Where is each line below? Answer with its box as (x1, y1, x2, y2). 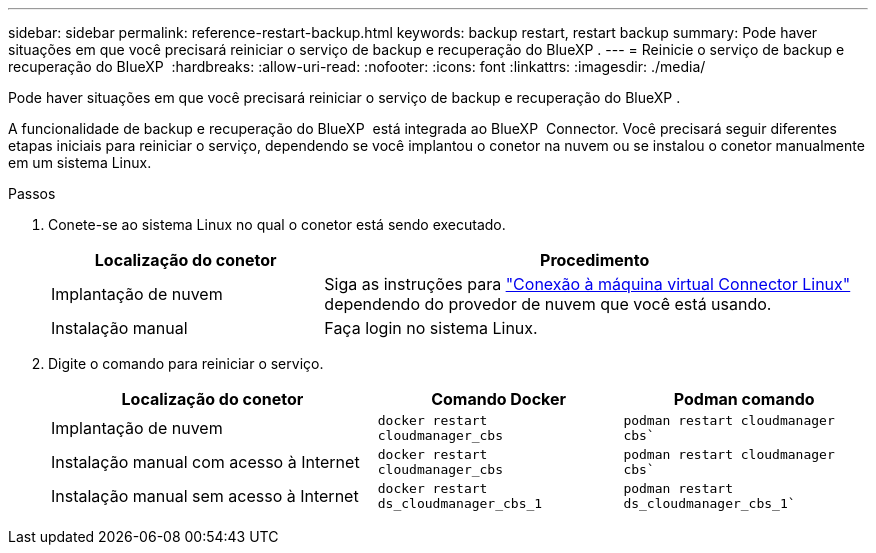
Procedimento (540, 250, 650, 270)
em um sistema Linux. (8, 154, 152, 171)
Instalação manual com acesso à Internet (51, 452, 360, 472)
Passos (8, 185, 56, 202)
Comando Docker (431, 389, 567, 409)
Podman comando (673, 389, 815, 409)
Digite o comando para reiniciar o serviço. (48, 355, 324, 372)
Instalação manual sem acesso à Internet (51, 486, 359, 506)
